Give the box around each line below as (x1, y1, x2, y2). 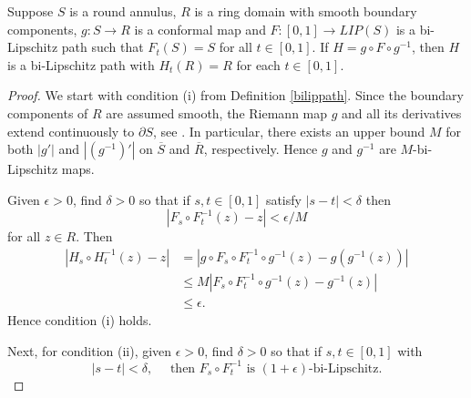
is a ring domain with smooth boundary (194, 2, 417, 20)
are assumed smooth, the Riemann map (106, 103, 328, 122)
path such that (61, 37, 144, 56)
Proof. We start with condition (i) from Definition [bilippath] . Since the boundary (7, 86, 464, 105)
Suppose (7, 2, 54, 20)
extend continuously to (7, 121, 135, 140)
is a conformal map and (134, 19, 266, 38)
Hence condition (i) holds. (7, 311, 152, 330)
